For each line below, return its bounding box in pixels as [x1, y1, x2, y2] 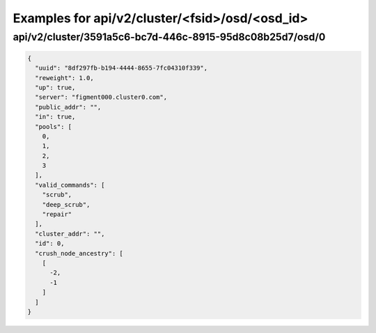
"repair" [42, 210, 72, 219]
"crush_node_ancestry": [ [35, 249, 123, 257]
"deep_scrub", [42, 201, 91, 208]
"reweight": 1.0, [35, 74, 94, 82]
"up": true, [35, 84, 76, 91]
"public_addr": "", [35, 103, 102, 111]
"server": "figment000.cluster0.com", [35, 93, 167, 101]
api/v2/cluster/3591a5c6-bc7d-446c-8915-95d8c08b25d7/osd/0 [13, 31, 326, 43]
